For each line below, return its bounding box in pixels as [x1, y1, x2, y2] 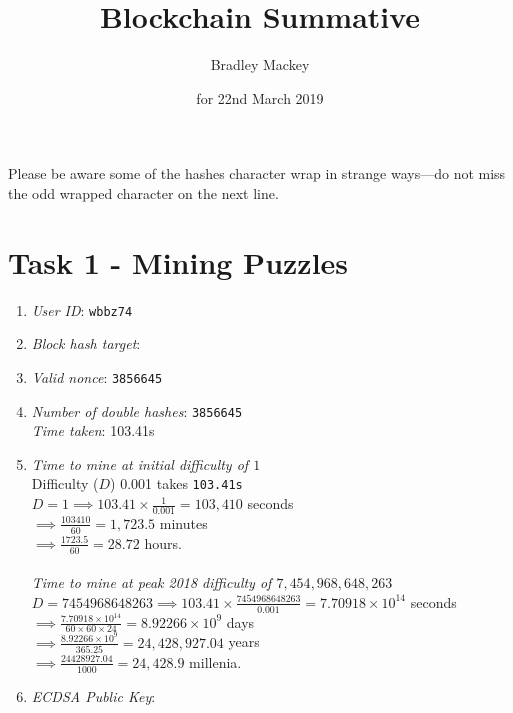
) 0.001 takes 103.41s [110, 473, 243, 494]
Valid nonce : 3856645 [31, 366, 163, 387]
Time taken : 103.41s [31, 420, 155, 441]
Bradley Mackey [210, 54, 310, 75]
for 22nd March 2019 [196, 87, 324, 108]
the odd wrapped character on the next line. [8, 182, 279, 203]
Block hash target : [31, 333, 141, 354]
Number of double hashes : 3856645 [31, 400, 243, 421]
